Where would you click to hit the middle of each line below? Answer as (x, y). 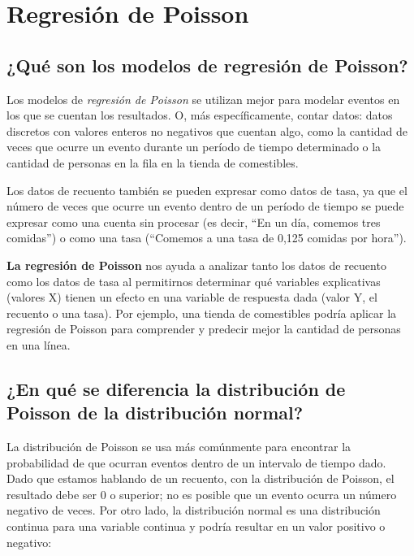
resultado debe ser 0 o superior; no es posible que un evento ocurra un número (202, 494)
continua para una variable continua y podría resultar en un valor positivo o (196, 526)
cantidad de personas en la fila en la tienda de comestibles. (153, 162)
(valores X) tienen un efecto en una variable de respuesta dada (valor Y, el (192, 297)
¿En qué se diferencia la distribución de (176, 388)
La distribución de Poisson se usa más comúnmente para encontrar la (179, 447)
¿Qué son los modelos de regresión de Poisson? (207, 65)
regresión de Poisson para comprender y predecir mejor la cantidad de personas (204, 329)
